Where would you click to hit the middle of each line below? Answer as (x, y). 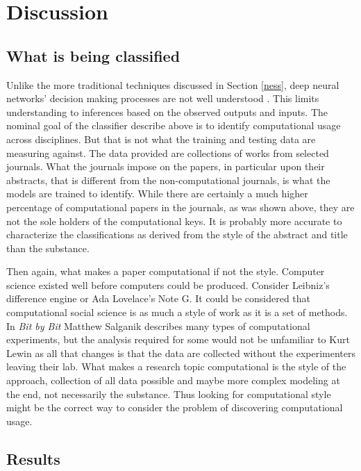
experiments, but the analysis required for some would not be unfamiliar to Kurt (178, 339)
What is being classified (93, 55)
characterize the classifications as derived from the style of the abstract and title (177, 234)
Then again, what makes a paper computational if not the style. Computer (166, 271)
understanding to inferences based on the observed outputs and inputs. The (167, 111)
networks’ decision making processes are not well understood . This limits (163, 98)
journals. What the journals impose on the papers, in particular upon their (166, 166)
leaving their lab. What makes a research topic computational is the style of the (176, 366)
